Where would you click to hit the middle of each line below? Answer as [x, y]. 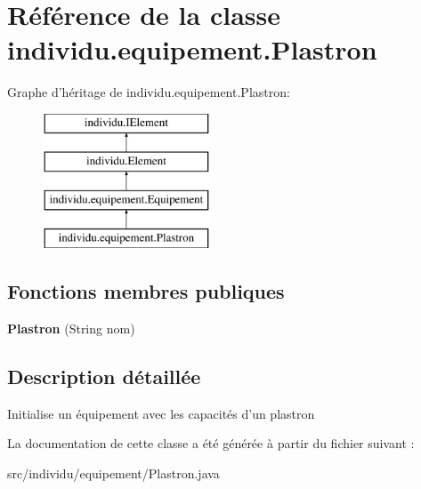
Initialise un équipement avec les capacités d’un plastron [161, 413]
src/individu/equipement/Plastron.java [113, 473]
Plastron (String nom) [71, 328]
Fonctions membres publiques [146, 291]
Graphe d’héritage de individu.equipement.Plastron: [149, 92]
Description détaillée [104, 376]
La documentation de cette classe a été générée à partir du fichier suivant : [211, 443]
